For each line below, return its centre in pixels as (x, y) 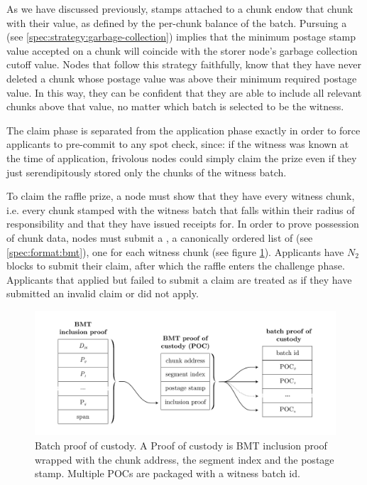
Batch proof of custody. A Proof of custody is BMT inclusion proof (181, 446)
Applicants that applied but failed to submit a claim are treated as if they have (179, 279)
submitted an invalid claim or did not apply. (103, 293)
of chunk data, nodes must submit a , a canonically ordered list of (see (160, 237)
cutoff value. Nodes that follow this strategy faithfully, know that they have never (184, 64)
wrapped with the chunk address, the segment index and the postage (185, 459)
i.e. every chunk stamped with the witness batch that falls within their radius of (181, 209)
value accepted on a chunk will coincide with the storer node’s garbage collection (182, 50)
